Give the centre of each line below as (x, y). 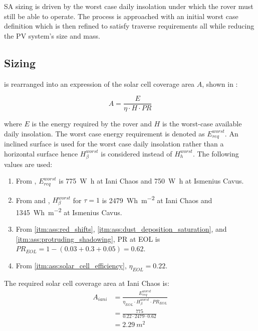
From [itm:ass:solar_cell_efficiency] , (71, 266)
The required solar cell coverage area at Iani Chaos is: (87, 283)
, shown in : (220, 84)
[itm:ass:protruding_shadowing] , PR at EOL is (88, 238)
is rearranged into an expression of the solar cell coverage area (99, 84)
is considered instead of (137, 153)
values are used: (28, 164)
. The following (216, 153)
